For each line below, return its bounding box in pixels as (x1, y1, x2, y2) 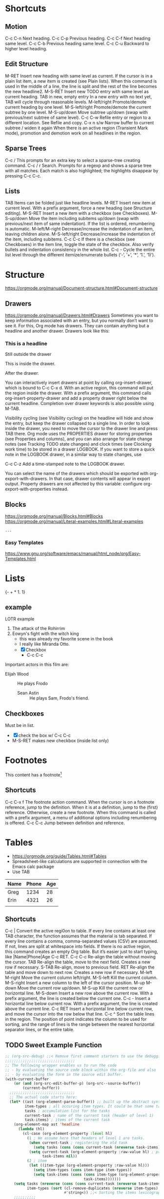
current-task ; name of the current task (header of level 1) (24, 1113, 154, 1118)
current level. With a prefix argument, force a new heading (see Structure (5, 205, 152, 211)
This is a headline (5, 340, 48, 347)
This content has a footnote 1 (5, 771, 62, 778)
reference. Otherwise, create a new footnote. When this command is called (5, 809, 156, 815)
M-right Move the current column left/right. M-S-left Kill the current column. (5, 974, 158, 981)
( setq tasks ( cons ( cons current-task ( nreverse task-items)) (33, 1145, 163, 1150)
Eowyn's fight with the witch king (12, 631, 79, 636)
